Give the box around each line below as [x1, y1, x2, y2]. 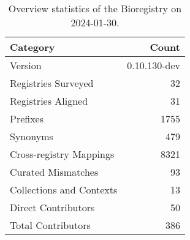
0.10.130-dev [127, 58, 180, 72]
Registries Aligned [10, 94, 88, 108]
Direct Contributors [10, 200, 95, 214]
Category [10, 40, 55, 54]
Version [10, 58, 42, 72]
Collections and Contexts [10, 182, 118, 197]
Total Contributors [10, 218, 91, 232]
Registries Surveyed [10, 76, 94, 90]
